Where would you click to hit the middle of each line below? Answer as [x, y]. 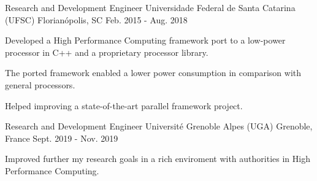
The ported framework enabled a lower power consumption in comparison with [153, 73]
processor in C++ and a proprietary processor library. [107, 52]
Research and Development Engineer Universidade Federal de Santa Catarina [150, 7]
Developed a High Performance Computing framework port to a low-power [145, 40]
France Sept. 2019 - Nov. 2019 [62, 138]
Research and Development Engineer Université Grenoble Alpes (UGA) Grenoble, [159, 126]
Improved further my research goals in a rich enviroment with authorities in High [158, 159]
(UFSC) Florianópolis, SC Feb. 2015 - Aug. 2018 [96, 19]
